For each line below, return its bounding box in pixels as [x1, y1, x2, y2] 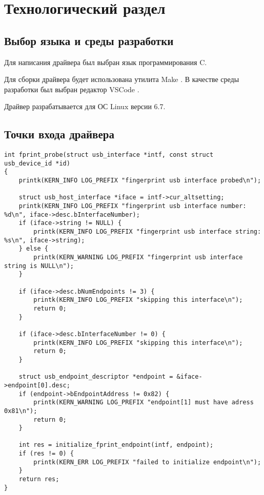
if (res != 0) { [18, 450, 74, 458]
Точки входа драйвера [4, 126, 114, 142]
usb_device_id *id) [4, 159, 70, 167]
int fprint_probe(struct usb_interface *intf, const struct [4, 151, 214, 159]
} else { [18, 245, 48, 253]
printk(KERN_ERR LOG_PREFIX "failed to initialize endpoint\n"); [33, 458, 261, 466]
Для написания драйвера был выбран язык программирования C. [4, 56, 207, 67]
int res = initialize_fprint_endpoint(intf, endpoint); [18, 441, 214, 449]
